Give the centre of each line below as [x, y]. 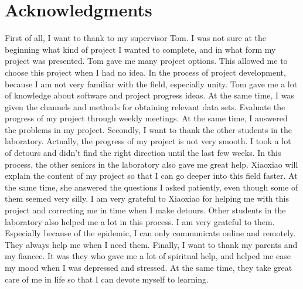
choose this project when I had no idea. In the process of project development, [145, 72]
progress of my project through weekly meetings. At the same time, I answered [146, 118]
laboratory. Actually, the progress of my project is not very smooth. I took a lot [148, 141]
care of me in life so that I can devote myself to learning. [107, 279]
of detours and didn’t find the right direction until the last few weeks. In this [143, 153]
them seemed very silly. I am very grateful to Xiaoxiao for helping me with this [147, 198]
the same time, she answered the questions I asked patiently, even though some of [151, 187]
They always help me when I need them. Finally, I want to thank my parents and [151, 244]
